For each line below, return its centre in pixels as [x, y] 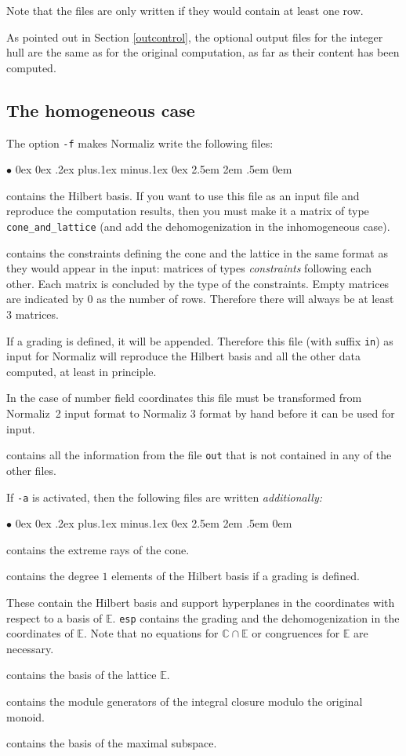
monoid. [26, 716]
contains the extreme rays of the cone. [98, 549]
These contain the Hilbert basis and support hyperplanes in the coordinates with [201, 602]
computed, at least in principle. [82, 371]
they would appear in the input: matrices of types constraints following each [189, 268]
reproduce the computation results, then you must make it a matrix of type [188, 211]
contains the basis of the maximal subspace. [112, 743]
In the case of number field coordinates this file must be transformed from [184, 398]
